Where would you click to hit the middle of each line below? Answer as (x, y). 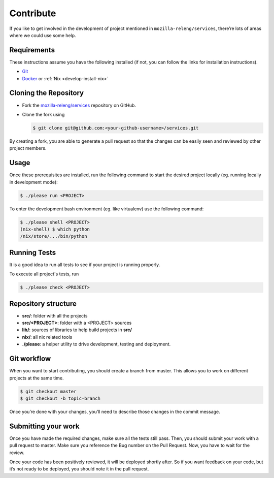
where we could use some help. (43, 35)
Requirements (32, 50)
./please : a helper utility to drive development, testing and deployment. (96, 344)
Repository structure (43, 304)
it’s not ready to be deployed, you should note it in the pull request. (79, 469)
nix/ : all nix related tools (47, 337)
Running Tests (32, 252)
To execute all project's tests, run (44, 274)
